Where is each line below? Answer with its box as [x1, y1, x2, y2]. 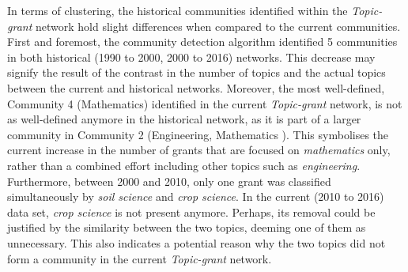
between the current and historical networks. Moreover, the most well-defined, [7, 79, 385, 96]
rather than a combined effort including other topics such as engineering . [7, 157, 361, 173]
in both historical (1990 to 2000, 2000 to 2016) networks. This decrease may [7, 48, 376, 65]
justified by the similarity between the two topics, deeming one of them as [7, 219, 366, 236]
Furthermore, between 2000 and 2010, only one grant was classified [7, 172, 331, 189]
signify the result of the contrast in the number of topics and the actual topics [7, 64, 386, 81]
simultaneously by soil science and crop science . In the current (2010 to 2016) [7, 188, 384, 205]
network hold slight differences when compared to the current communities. [35, 17, 401, 34]
